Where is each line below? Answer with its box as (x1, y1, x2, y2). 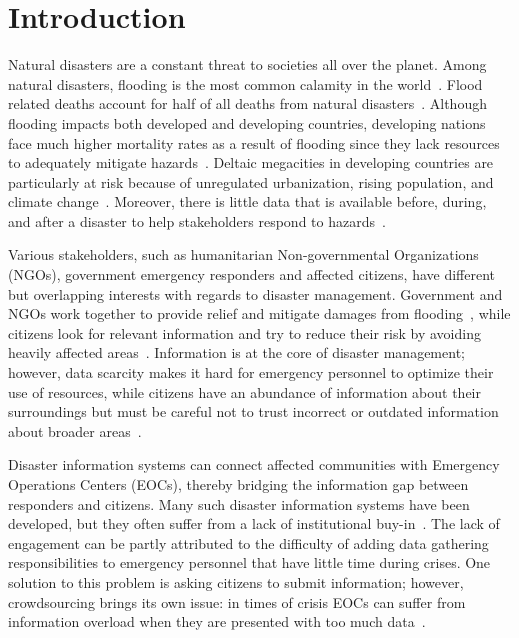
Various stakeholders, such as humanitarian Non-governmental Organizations (8, 244, 479, 265)
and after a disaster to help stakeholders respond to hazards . (8, 210, 386, 231)
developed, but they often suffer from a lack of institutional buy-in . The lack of (8, 513, 500, 534)
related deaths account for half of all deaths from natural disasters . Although (8, 93, 487, 114)
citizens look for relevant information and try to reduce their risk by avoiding (8, 322, 481, 343)
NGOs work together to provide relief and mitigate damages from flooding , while (8, 303, 511, 324)
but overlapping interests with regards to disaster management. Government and (8, 283, 503, 304)
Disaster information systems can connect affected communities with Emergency (8, 454, 500, 475)
